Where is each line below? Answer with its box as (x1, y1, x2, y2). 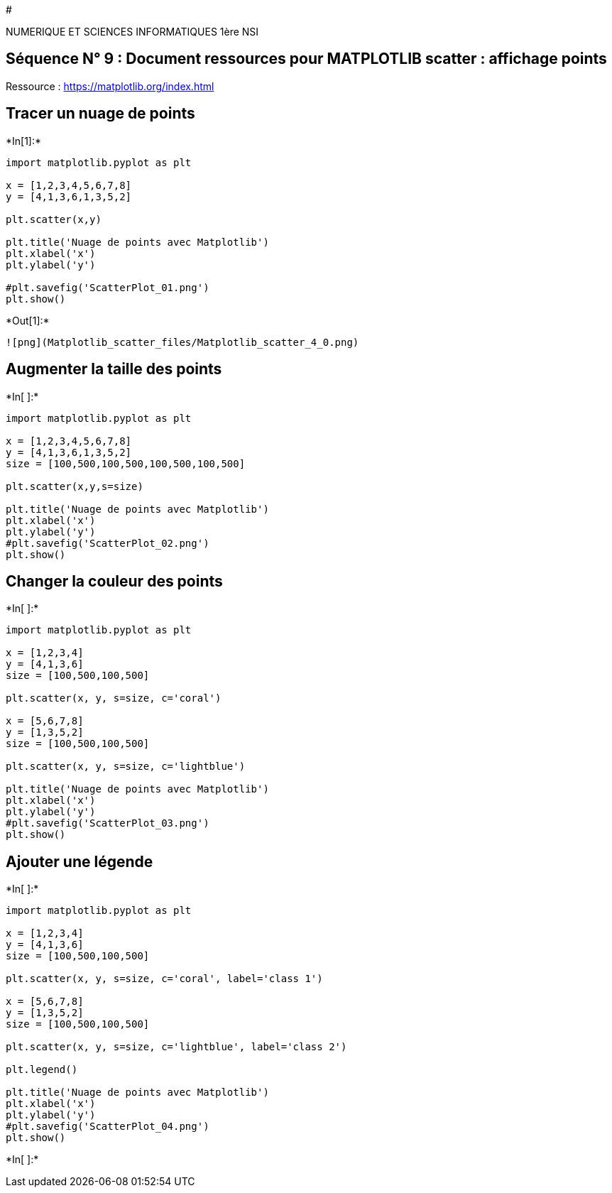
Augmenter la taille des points (6, 360, 222, 378)
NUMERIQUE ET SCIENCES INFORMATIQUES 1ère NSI (6, 26, 259, 38)
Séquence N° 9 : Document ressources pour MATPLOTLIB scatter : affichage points (6, 50, 607, 68)
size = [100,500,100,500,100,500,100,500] (6, 457, 246, 469)
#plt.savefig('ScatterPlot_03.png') (6, 817, 209, 829)
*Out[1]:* (6, 314, 50, 327)
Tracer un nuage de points (6, 104, 195, 123)
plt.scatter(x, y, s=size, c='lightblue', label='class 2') (6, 1041, 347, 1053)
